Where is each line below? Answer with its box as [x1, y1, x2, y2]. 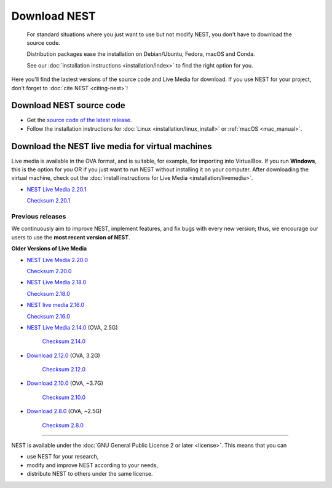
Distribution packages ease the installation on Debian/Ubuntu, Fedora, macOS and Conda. [26, 50, 255, 58]
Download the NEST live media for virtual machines [11, 141, 212, 152]
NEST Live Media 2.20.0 [26, 256, 89, 263]
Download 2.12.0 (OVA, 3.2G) [26, 352, 101, 359]
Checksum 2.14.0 [42, 338, 86, 345]
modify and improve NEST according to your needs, [26, 461, 159, 469]
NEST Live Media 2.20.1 [26, 185, 87, 193]
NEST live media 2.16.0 [26, 301, 85, 309]
